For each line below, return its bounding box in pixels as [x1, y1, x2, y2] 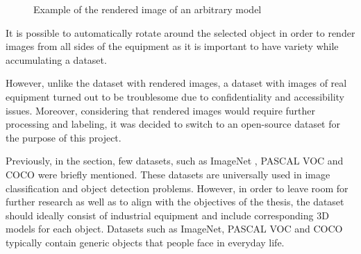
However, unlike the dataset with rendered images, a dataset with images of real [6, 76, 347, 90]
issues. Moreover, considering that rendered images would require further [6, 103, 316, 117]
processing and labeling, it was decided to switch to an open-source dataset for [6, 117, 341, 131]
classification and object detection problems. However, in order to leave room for [6, 180, 349, 195]
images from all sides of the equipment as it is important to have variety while [6, 39, 339, 53]
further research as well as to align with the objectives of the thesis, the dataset [6, 194, 344, 209]
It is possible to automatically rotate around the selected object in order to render [6, 25, 355, 40]
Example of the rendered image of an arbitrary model [33, 2, 262, 16]
